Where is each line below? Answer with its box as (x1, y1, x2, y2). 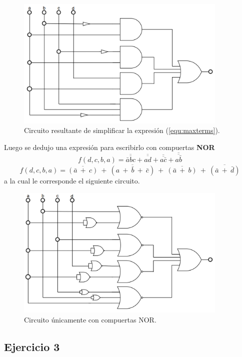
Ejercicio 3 (4, 338, 60, 354)
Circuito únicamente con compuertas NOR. (24, 314, 156, 324)
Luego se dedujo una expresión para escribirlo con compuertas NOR (4, 141, 215, 152)
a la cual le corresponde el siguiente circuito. (4, 175, 140, 186)
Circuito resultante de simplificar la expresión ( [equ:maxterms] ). (24, 125, 220, 135)
